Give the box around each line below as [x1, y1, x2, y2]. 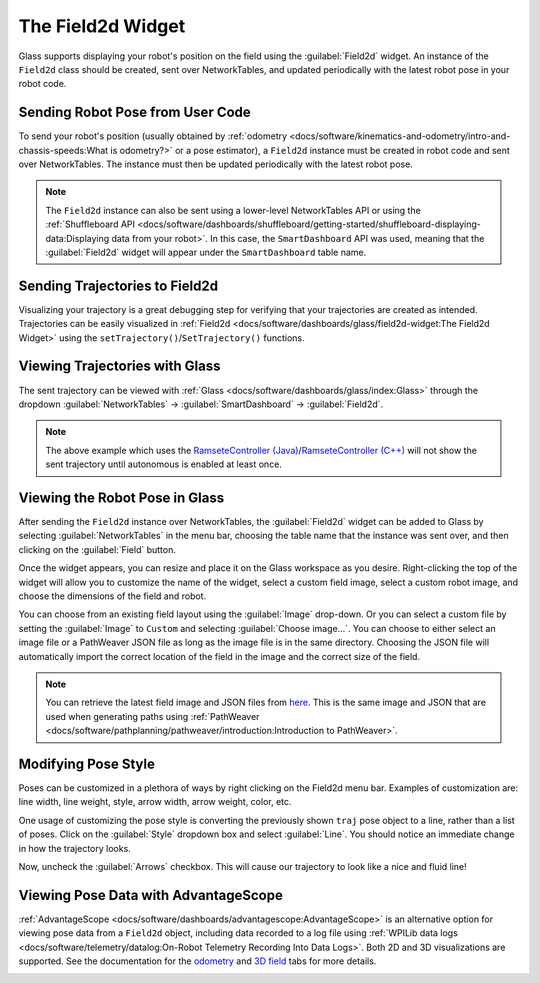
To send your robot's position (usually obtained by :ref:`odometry [18, 130, 288, 142]
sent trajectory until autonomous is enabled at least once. [45, 458, 282, 470]
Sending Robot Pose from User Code [18, 104, 252, 121]
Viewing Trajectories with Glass [18, 358, 221, 375]
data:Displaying [45, 232, 110, 244]
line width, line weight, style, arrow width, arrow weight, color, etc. [18, 796, 292, 808]
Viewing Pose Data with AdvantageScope [18, 886, 284, 904]
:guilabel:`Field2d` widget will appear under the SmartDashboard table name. [45, 246, 367, 258]
